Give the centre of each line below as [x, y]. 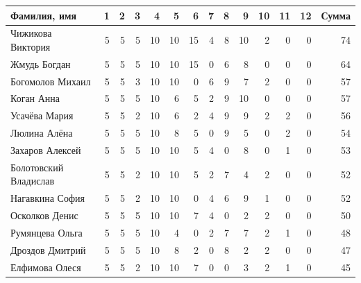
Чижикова [31, 33]
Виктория [31, 46]
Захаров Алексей [46, 150]
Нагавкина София [48, 198]
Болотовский [37, 167]
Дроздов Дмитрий [48, 249]
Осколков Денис [44, 215]
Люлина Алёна [42, 133]
